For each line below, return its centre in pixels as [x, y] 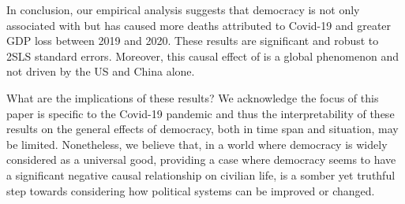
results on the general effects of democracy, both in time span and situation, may [202, 129]
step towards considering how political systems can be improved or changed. [191, 190]
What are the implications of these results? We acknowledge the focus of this [193, 97]
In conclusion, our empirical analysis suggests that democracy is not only [183, 9]
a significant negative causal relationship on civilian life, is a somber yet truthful [201, 174]
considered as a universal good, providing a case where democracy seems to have [201, 159]
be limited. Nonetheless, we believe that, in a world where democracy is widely [197, 144]
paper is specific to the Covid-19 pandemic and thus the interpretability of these [201, 113]
